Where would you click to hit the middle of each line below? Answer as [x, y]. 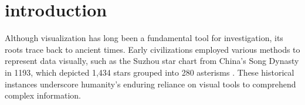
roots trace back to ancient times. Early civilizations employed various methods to [152, 49]
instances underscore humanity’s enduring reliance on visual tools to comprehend [150, 84]
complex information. [43, 95]
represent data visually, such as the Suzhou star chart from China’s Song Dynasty [152, 61]
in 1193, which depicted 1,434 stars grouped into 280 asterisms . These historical [150, 72]
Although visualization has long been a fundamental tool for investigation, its [144, 38]
